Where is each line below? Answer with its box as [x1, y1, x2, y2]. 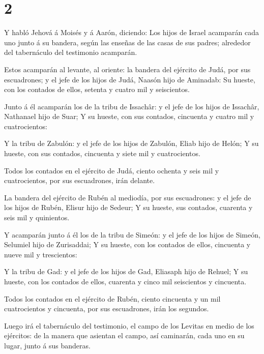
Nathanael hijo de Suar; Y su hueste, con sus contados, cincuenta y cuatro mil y [4, 111, 254, 122]
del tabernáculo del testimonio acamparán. [4, 47, 137, 57]
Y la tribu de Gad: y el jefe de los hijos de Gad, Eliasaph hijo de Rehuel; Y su [4, 266, 248, 277]
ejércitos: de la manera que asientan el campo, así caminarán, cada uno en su [4, 330, 245, 341]
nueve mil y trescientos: [4, 249, 77, 259]
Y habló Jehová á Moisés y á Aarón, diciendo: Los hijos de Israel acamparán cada [4, 27, 259, 38]
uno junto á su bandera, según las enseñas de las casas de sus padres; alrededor [4, 37, 251, 47]
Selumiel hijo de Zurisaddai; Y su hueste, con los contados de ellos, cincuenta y [4, 239, 251, 250]
